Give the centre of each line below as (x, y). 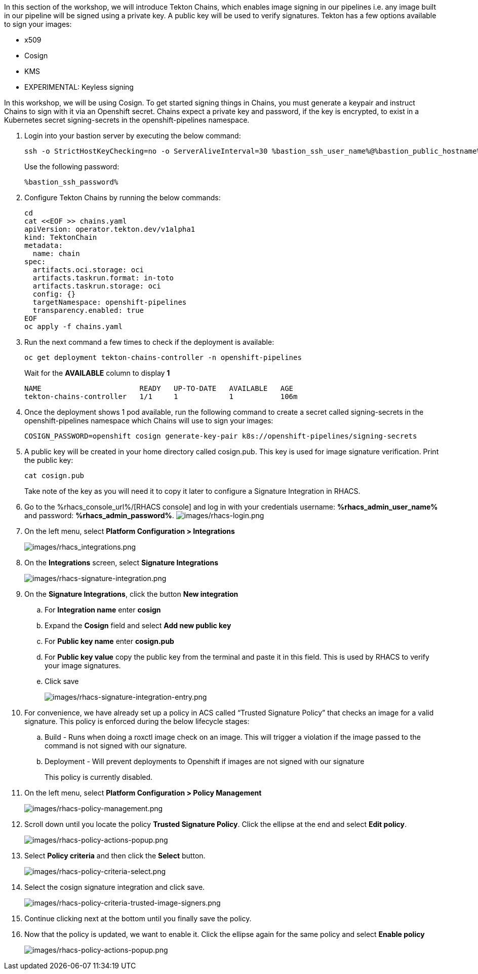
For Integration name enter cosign (103, 610)
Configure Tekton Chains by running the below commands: (123, 197)
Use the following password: (72, 167)
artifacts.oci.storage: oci (88, 270)
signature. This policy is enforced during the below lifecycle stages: (137, 721)
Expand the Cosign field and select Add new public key (138, 625)
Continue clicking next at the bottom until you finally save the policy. (138, 918)
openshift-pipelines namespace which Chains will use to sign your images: (149, 421)
